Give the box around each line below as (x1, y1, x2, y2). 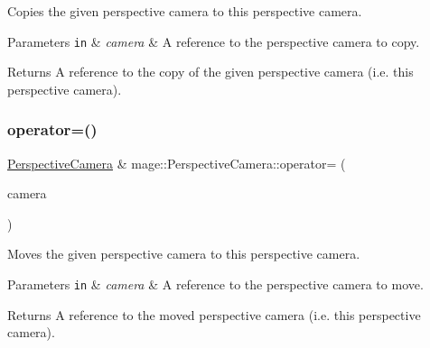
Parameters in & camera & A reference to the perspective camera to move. (7, 275, 424, 294)
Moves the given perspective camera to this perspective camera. (7, 244, 360, 263)
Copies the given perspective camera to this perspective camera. (7, 2, 362, 20)
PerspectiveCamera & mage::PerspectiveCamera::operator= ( (7, 153, 346, 172)
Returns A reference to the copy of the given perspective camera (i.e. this (7, 62, 414, 81)
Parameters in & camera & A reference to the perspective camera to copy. (7, 32, 420, 50)
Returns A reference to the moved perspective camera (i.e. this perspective (7, 305, 421, 324)
